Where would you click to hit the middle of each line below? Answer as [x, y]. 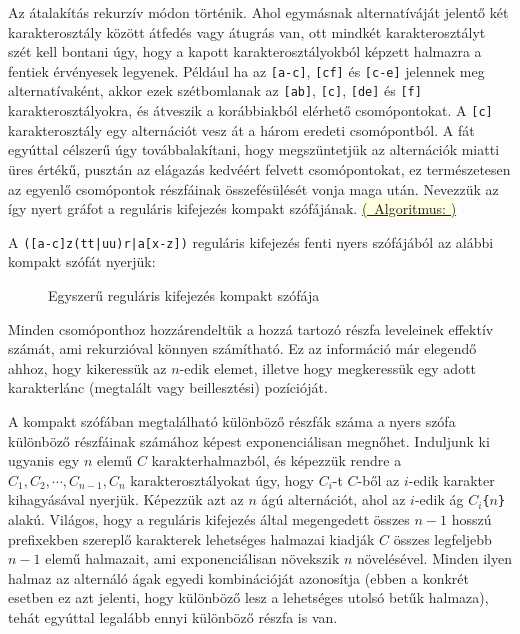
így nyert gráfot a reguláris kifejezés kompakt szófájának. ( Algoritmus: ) [232, 208]
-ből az [378, 479]
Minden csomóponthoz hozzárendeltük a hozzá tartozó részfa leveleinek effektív [251, 328]
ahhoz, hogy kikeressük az [87, 367]
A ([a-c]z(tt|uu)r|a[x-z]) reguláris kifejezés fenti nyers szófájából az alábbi [251, 241]
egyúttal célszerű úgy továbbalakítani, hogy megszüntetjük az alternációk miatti [254, 149]
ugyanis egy [44, 460]
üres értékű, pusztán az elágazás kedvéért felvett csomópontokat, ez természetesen [259, 168]
